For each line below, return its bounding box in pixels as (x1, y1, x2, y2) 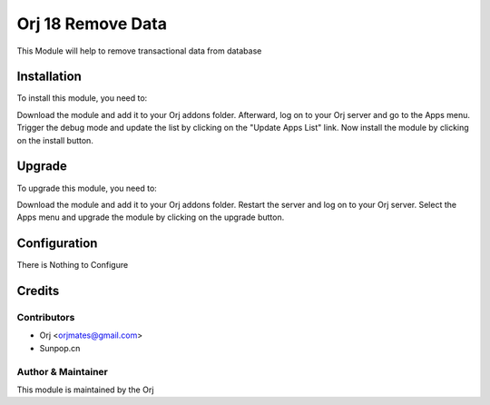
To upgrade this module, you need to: (16, 183, 158, 193)
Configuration (16, 236, 98, 252)
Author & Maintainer (16, 365, 108, 378)
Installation (16, 69, 82, 84)
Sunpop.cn (39, 342, 81, 353)
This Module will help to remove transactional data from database (16, 45, 262, 56)
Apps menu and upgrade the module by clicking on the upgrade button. (16, 212, 285, 222)
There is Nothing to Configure (16, 260, 129, 271)
